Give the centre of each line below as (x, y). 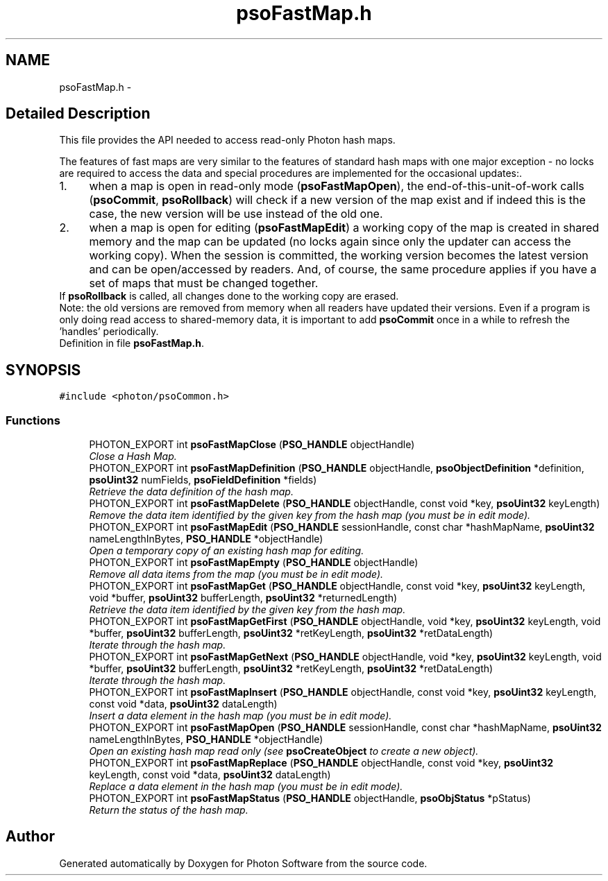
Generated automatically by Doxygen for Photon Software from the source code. (243, 863)
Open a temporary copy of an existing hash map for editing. (227, 551)
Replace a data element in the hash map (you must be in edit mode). (246, 787)
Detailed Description (78, 114)
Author (30, 837)
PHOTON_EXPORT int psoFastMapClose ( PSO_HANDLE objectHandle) (252, 445)
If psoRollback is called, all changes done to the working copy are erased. (229, 296)
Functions (33, 420)
